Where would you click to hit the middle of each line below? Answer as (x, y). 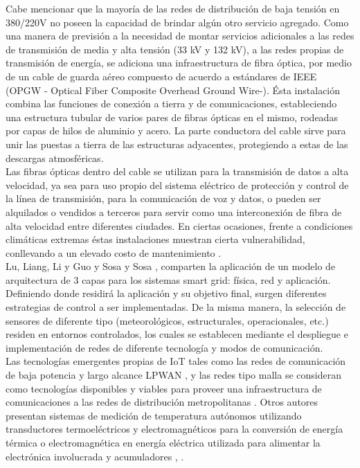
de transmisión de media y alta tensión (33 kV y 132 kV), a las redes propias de (175, 49)
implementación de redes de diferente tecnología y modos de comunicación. (164, 347)
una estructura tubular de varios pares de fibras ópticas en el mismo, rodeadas (172, 117)
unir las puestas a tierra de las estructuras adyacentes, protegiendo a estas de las (177, 144)
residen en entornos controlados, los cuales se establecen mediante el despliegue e (177, 334)
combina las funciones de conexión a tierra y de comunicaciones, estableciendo (171, 103)
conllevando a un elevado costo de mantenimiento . (114, 252)
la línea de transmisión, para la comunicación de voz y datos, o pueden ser (163, 198)
